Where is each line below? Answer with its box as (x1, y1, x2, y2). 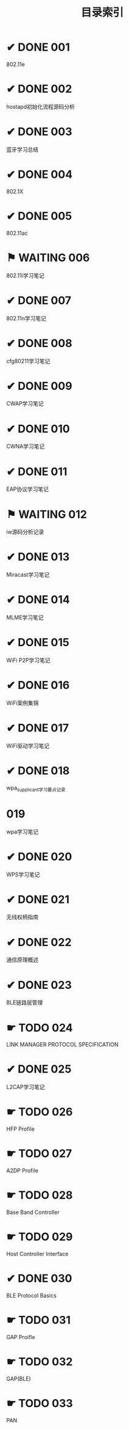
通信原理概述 (6, 956, 38, 963)
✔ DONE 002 (6, 82, 72, 96)
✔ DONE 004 (6, 167, 73, 181)
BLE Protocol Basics (6, 1291, 57, 1299)
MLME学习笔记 (6, 614, 44, 621)
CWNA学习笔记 (6, 443, 45, 450)
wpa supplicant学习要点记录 (6, 784, 66, 793)
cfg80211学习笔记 (6, 357, 51, 364)
